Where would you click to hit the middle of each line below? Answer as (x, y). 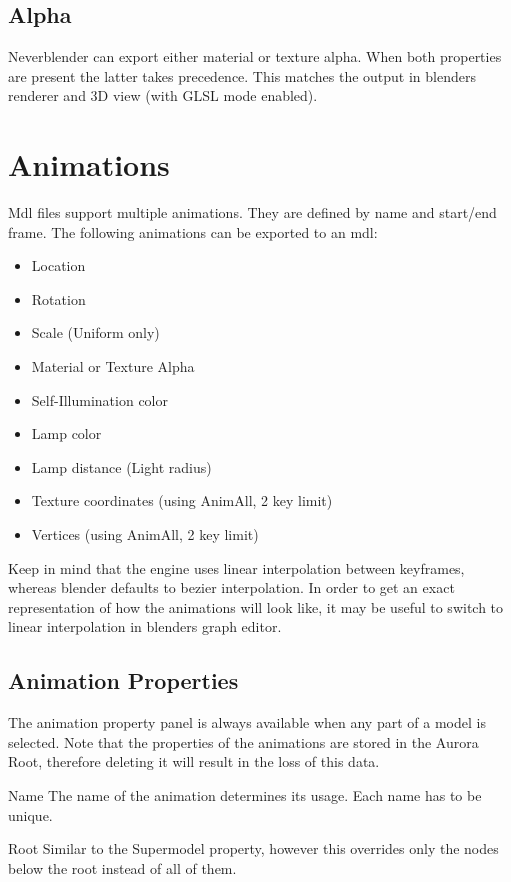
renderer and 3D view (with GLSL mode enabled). (163, 95)
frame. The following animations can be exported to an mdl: (193, 231)
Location (58, 265)
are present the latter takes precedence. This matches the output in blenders (242, 75)
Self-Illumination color (99, 399)
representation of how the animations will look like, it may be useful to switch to (256, 606)
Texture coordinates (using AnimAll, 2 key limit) (182, 500)
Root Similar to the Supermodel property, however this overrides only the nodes (253, 848)
